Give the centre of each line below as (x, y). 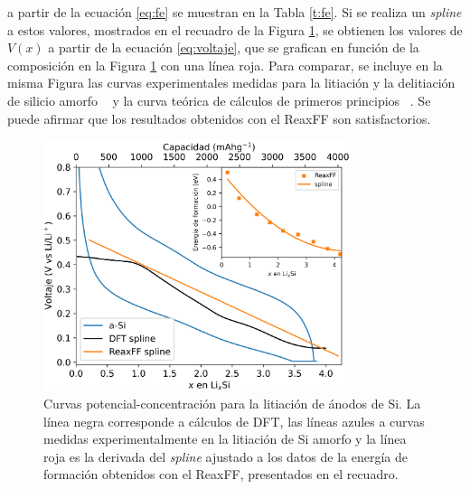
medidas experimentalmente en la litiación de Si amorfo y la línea (225, 439)
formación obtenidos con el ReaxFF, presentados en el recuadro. (221, 474)
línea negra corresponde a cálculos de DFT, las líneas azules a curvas (234, 421)
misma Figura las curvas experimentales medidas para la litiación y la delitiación (231, 83)
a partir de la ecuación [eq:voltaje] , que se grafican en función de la (234, 47)
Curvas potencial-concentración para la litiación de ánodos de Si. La (232, 403)
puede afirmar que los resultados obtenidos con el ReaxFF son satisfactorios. (219, 118)
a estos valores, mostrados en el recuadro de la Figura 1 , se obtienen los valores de (235, 29)
